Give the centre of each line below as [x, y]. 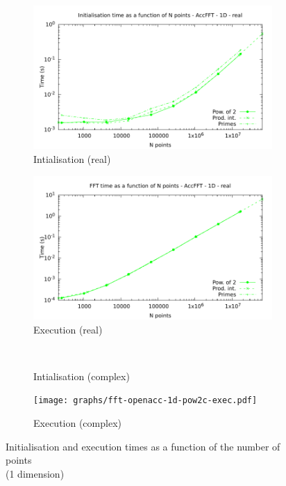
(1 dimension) [35, 473]
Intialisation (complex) [82, 376]
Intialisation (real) [72, 158]
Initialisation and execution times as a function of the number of [143, 446]
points [19, 460]
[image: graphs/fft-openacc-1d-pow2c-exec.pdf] [145, 401]
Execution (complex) [77, 423]
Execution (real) [68, 329]
